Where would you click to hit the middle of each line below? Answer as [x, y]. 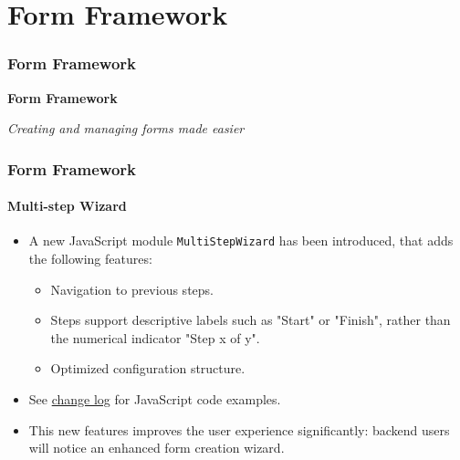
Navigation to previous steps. [132, 289]
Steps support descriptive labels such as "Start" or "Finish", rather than [251, 320]
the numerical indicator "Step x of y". [155, 337]
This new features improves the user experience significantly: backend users [239, 429]
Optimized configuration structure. [148, 368]
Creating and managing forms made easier [126, 128]
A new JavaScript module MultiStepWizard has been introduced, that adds [241, 240]
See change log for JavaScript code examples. [155, 399]
